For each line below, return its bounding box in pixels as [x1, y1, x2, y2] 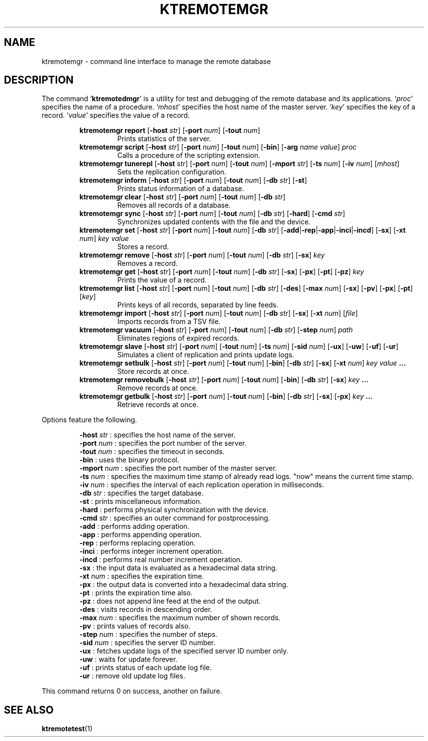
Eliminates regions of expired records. [117, 334, 239, 343]
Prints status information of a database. [117, 184, 244, 193]
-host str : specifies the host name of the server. [79, 431, 236, 439]
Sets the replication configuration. [117, 168, 227, 176]
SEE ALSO [4, 703, 54, 716]
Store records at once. [117, 367, 189, 376]
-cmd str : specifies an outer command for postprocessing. [79, 514, 270, 523]
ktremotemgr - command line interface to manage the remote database [42, 57, 271, 65]
